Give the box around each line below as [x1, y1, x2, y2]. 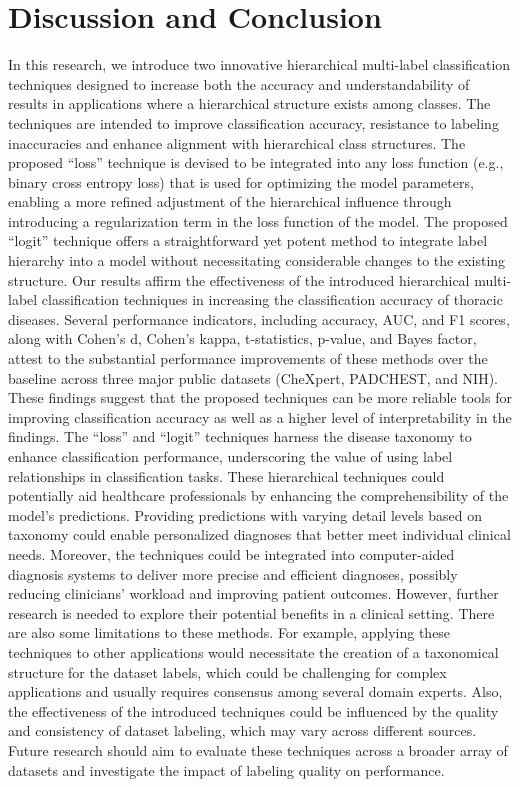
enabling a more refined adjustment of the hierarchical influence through [8, 191, 452, 212]
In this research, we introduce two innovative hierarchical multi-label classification [8, 54, 511, 75]
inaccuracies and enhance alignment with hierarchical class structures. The [8, 132, 466, 153]
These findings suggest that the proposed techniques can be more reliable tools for [8, 387, 512, 408]
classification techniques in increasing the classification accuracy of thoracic [41, 289, 503, 310]
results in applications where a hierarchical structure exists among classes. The [8, 93, 491, 114]
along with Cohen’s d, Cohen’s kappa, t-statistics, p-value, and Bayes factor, [8, 328, 477, 349]
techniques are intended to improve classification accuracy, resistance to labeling [8, 112, 499, 133]
